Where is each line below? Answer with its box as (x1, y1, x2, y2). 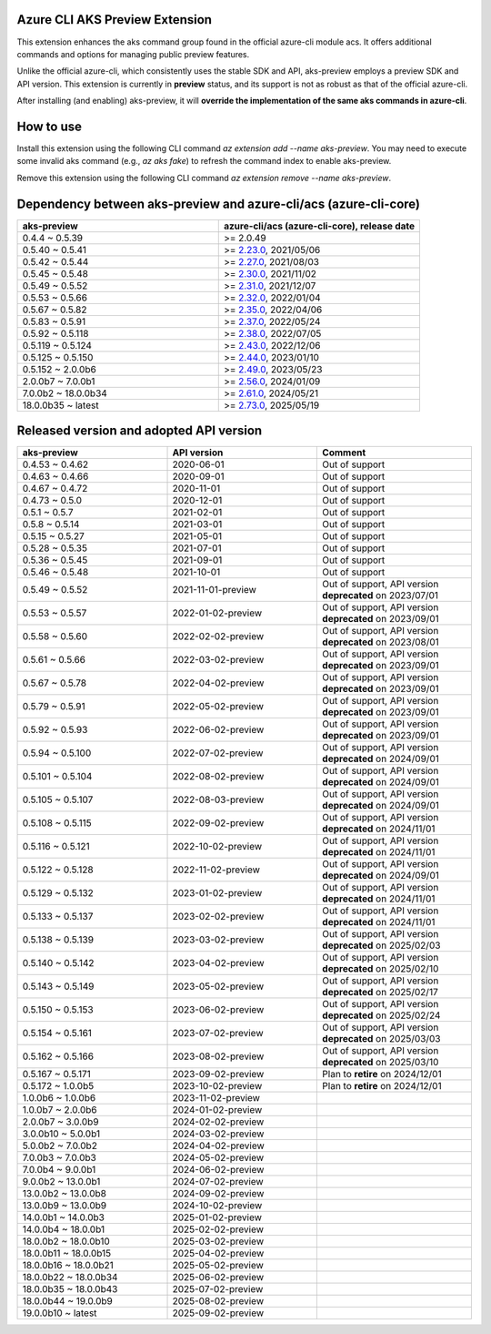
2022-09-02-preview (172, 817, 265, 830)
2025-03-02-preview (172, 1235, 264, 1247)
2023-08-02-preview (172, 1050, 265, 1063)
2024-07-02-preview (172, 1176, 264, 1188)
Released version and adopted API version (16, 423, 263, 439)
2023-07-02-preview (172, 1027, 264, 1040)
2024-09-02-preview (172, 1187, 265, 1200)
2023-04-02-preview (172, 957, 265, 970)
